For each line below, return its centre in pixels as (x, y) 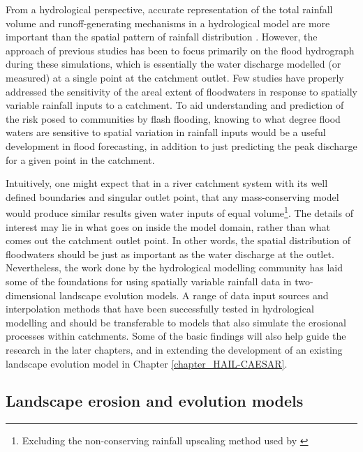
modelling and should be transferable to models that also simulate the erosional (176, 322)
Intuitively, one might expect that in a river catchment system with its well (167, 183)
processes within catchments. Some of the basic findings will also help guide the (176, 336)
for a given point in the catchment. (80, 159)
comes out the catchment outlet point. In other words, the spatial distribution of (178, 240)
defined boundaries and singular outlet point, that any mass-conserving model (172, 196)
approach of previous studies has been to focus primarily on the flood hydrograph (180, 50)
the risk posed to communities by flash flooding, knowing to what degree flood (173, 118)
